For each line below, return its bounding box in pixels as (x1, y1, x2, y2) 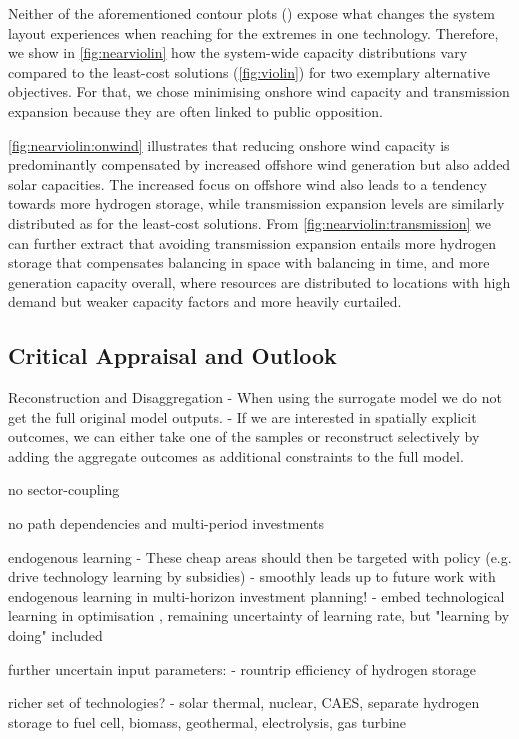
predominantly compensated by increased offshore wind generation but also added (8, 154, 511, 175)
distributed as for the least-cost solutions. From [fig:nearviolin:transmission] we (8, 212, 491, 233)
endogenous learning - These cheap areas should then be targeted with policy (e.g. (8, 546, 512, 567)
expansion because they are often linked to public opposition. (8, 100, 383, 121)
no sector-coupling (8, 479, 120, 500)
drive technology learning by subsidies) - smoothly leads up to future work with (8, 566, 496, 587)
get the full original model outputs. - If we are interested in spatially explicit (8, 406, 477, 427)
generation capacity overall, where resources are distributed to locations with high (8, 271, 511, 292)
